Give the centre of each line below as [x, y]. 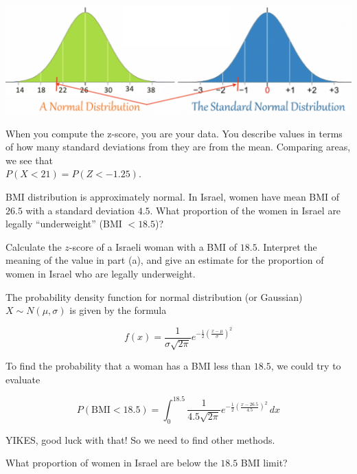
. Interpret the [287, 246]
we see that [29, 160]
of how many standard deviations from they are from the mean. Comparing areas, [178, 147]
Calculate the [34, 246]
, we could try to [306, 366]
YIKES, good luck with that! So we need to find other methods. [140, 439]
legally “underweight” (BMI [64, 224]
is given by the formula [118, 310]
